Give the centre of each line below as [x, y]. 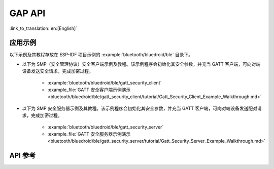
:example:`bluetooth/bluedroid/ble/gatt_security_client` [105, 82]
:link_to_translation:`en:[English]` [43, 28]
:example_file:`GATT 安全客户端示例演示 [89, 90]
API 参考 [23, 156]
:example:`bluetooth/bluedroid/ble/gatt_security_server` [106, 127]
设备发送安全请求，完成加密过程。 [58, 71]
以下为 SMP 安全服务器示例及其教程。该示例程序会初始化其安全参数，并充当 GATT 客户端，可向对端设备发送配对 [140, 108]
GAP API [27, 13]
